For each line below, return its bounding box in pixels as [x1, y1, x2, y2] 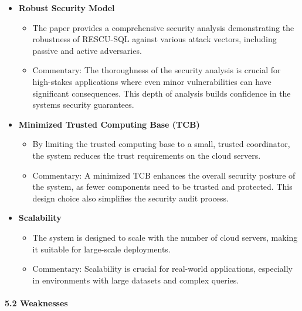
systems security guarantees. [32, 98, 134, 111]
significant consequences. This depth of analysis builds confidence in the [32, 87, 291, 99]
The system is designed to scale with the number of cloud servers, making [32, 231, 298, 243]
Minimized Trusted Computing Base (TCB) [18, 118, 200, 130]
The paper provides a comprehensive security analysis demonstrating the [32, 21, 294, 33]
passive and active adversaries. [32, 44, 142, 56]
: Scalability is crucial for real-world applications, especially [79, 262, 293, 275]
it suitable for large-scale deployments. [32, 242, 171, 255]
